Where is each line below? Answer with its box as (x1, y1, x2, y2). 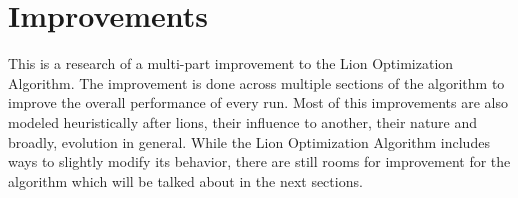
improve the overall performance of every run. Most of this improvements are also (8, 92, 508, 113)
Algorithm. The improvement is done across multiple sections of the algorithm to (8, 72, 505, 93)
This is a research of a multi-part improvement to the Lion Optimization (8, 53, 454, 74)
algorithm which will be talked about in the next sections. (8, 170, 363, 191)
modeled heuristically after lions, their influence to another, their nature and (8, 111, 478, 132)
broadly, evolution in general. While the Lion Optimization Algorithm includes (8, 131, 490, 152)
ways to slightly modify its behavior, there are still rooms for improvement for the (8, 151, 511, 172)
